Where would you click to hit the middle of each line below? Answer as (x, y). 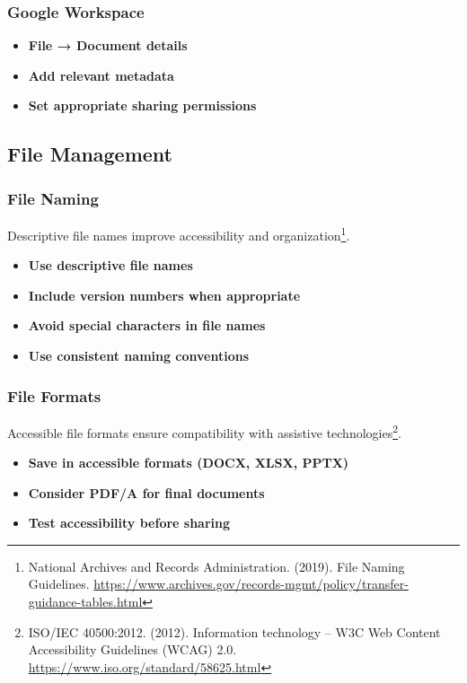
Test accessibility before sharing (129, 523)
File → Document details (108, 45)
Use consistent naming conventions (139, 356)
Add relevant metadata (101, 75)
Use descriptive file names (110, 265)
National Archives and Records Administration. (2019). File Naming (216, 566)
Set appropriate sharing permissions (142, 105)
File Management (90, 154)
